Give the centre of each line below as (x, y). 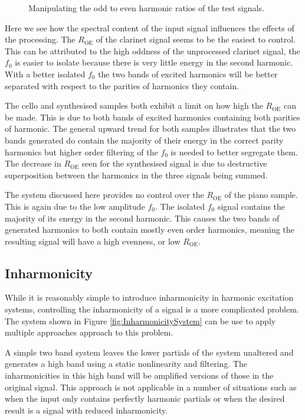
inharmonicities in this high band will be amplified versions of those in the (139, 375)
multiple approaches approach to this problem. (89, 332)
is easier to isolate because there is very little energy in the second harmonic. (154, 62)
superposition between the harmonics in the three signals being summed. (136, 175)
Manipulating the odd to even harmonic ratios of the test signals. (146, 8)
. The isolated (180, 206)
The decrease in (33, 163)
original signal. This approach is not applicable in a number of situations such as (151, 387)
